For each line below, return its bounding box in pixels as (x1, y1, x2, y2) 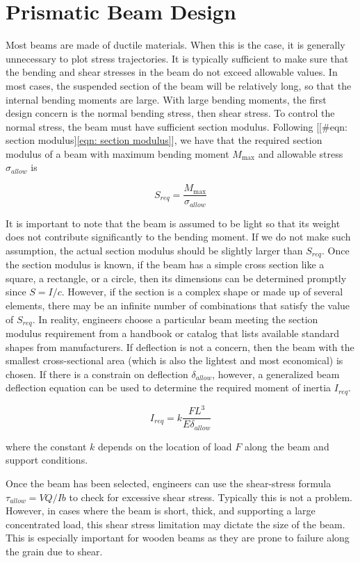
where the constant (6, 439, 87, 453)
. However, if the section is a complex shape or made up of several (61, 284, 343, 299)
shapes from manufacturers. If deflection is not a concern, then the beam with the (6, 339, 354, 354)
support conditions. (6, 452, 88, 467)
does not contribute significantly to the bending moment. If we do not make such (6, 229, 351, 244)
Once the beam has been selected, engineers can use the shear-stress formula (6, 476, 332, 491)
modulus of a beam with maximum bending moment (6, 146, 229, 161)
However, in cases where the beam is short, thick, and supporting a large (6, 503, 316, 518)
